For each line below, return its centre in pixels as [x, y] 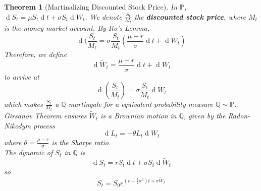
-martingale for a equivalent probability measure [140, 104]
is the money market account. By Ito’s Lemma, [77, 28]
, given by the [205, 116]
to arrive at [22, 76]
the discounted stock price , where [190, 16]
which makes [23, 104]
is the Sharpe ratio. [81, 142]
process [44, 125]
